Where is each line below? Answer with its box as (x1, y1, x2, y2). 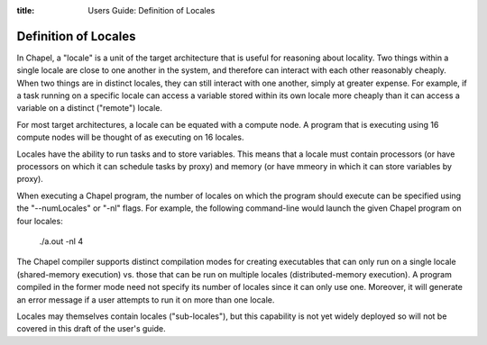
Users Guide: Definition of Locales (87, 5, 216, 15)
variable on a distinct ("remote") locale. (16, 103, 162, 113)
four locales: (16, 215, 63, 226)
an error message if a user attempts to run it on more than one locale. (16, 294, 275, 305)
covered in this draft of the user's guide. (16, 323, 166, 334)
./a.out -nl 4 (39, 235, 84, 247)
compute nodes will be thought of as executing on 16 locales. (16, 132, 244, 143)
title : (16, 5, 35, 15)
